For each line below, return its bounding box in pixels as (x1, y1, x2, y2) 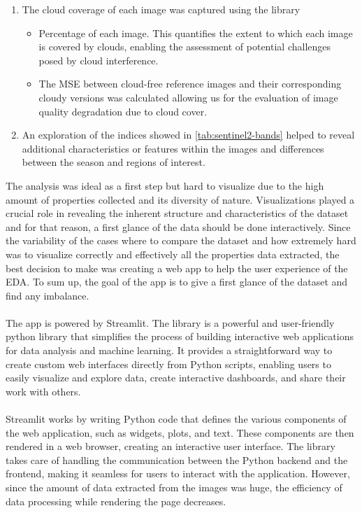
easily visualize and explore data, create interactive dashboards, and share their (6, 370, 346, 385)
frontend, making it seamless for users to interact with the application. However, (6, 466, 350, 481)
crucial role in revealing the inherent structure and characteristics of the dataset (6, 206, 349, 220)
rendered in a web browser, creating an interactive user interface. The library (6, 439, 335, 454)
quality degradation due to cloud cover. (38, 104, 208, 118)
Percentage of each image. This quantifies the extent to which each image (38, 25, 353, 40)
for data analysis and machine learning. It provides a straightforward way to (6, 343, 333, 358)
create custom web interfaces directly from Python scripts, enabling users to (6, 356, 331, 371)
